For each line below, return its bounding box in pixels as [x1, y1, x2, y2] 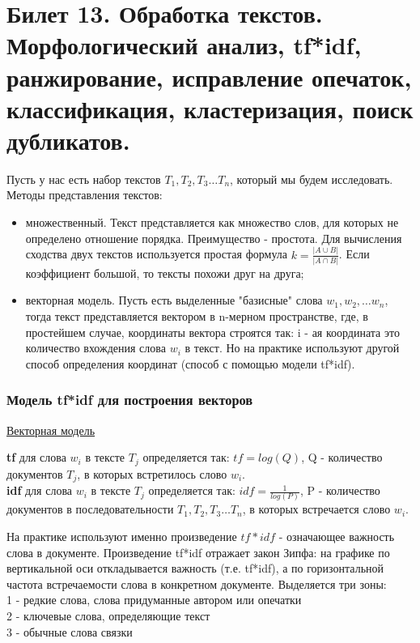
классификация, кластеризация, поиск [6, 92, 414, 125]
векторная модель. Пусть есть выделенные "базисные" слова [25, 292, 323, 309]
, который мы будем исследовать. [230, 170, 393, 187]
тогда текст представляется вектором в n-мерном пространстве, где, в [25, 308, 368, 325]
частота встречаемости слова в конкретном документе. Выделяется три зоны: [6, 575, 387, 592]
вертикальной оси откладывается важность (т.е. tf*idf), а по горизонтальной [6, 560, 384, 577]
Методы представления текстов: [6, 186, 163, 203]
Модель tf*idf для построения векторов [6, 390, 253, 410]
